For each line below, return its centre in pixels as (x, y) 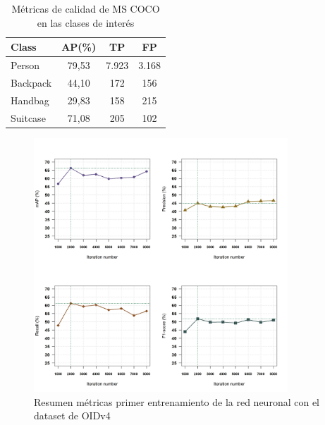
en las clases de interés (86, 22)
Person (25, 65)
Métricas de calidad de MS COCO (86, 8)
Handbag (30, 100)
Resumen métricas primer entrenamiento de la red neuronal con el (177, 401)
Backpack (31, 82)
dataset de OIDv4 (72, 415)
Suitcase (28, 117)
